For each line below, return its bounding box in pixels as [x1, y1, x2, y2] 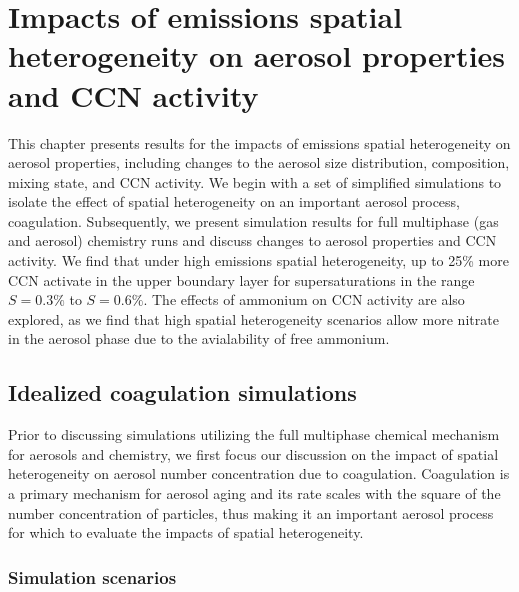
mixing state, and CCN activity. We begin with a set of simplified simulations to [8, 171, 502, 192]
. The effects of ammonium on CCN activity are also [143, 289, 465, 310]
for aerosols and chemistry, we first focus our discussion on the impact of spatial [8, 443, 499, 464]
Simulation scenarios [8, 564, 177, 589]
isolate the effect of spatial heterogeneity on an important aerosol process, [8, 191, 461, 212]
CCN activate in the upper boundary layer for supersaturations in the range [8, 269, 475, 290]
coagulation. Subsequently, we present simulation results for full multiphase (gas [8, 210, 499, 231]
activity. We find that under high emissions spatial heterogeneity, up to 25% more [8, 250, 509, 271]
